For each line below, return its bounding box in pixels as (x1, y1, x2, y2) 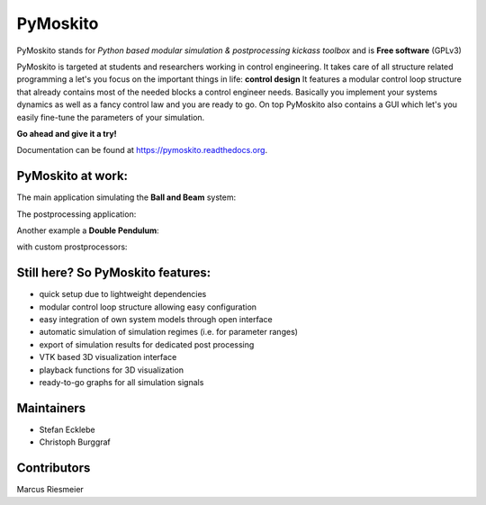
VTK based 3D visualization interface (39, 352, 177, 363)
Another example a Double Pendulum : (16, 225, 159, 236)
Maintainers (16, 401, 86, 416)
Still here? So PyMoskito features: (16, 266, 211, 281)
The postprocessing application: (16, 208, 137, 220)
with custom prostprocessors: (16, 241, 128, 252)
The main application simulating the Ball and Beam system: (16, 192, 237, 203)
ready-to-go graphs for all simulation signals (39, 377, 204, 387)
